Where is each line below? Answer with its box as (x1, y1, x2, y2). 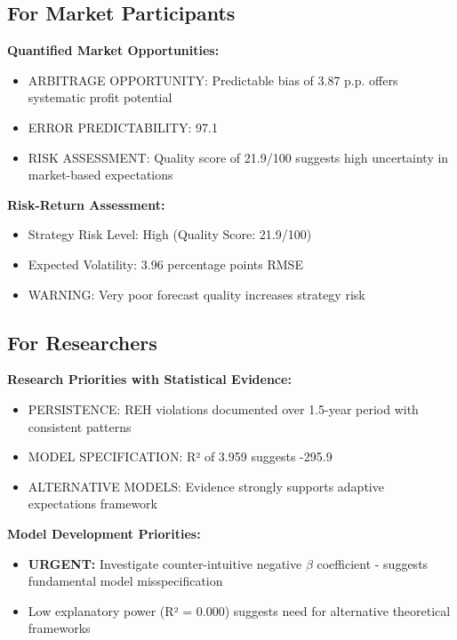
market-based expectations (28, 165, 173, 184)
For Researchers (7, 328, 157, 356)
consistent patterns (28, 417, 132, 436)
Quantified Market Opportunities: (7, 41, 220, 60)
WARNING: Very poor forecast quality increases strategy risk (28, 284, 365, 303)
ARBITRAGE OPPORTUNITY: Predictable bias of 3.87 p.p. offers (28, 70, 398, 89)
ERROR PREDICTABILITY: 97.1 (28, 117, 218, 136)
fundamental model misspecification (28, 572, 223, 590)
